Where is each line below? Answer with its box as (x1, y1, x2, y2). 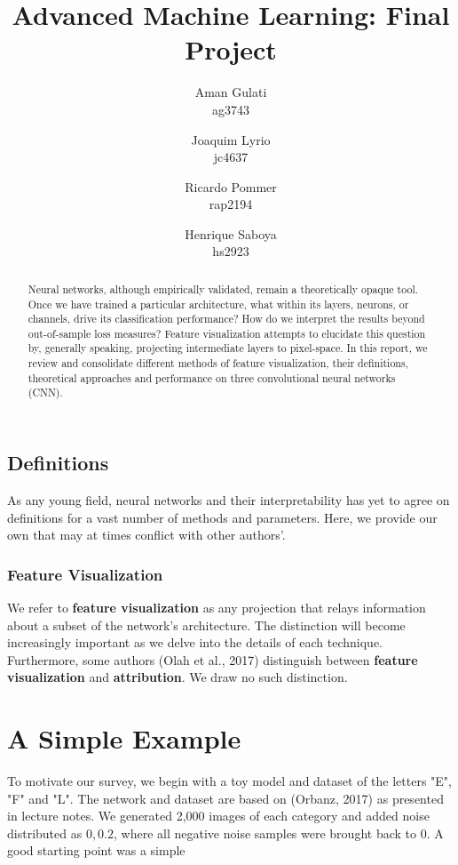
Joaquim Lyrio (191, 130, 271, 148)
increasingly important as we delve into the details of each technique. (7, 633, 383, 652)
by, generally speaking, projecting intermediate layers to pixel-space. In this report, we (28, 340, 428, 356)
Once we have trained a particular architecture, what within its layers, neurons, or (28, 296, 409, 311)
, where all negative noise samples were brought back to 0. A (114, 823, 444, 842)
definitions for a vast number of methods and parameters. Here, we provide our (7, 508, 438, 526)
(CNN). (28, 385, 63, 400)
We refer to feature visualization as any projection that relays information (7, 597, 426, 616)
